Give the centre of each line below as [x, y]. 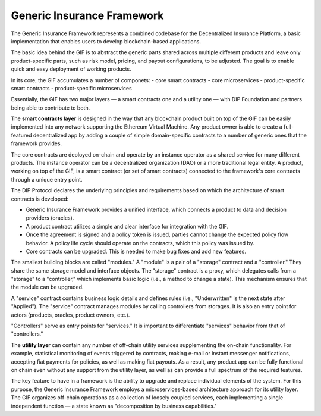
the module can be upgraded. [47, 287]
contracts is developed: [40, 199]
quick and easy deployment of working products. [71, 69]
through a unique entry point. [47, 179]
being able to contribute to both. [51, 108]
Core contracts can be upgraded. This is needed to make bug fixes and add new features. [136, 251]
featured [21, 135]
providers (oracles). [50, 218]
